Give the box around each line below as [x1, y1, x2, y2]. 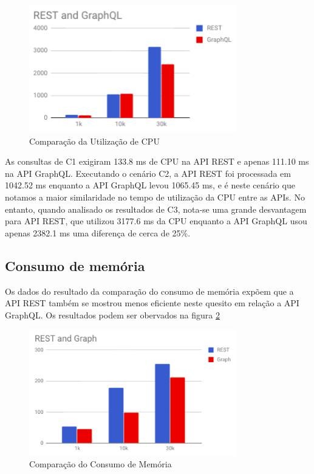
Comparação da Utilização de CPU [29, 134, 160, 147]
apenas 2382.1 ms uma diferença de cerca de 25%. [5, 226, 191, 239]
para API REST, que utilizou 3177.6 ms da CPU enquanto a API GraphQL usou [5, 215, 307, 227]
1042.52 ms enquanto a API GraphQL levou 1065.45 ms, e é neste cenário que [5, 179, 295, 191]
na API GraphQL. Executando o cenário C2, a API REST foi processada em [5, 167, 291, 179]
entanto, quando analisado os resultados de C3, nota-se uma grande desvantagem [5, 202, 307, 215]
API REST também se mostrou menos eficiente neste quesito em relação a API [5, 297, 299, 309]
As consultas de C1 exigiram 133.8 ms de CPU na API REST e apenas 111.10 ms [5, 155, 309, 168]
